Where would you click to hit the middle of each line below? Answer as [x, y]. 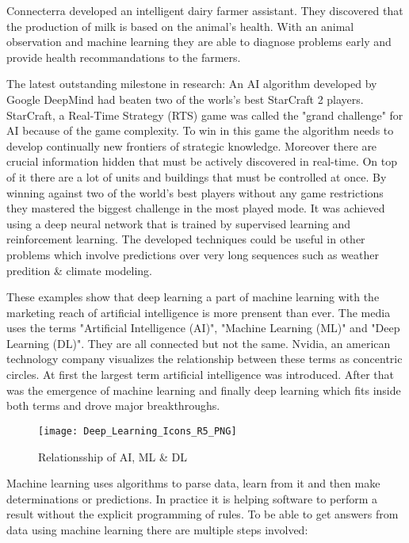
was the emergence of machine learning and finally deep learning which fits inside [204, 390]
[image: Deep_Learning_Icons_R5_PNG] [138, 431]
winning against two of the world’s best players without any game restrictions [195, 192]
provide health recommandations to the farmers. [124, 57]
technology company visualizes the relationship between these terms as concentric [204, 359]
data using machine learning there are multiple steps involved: [157, 529]
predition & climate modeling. [80, 270]
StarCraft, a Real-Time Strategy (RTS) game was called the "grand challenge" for [205, 115]
